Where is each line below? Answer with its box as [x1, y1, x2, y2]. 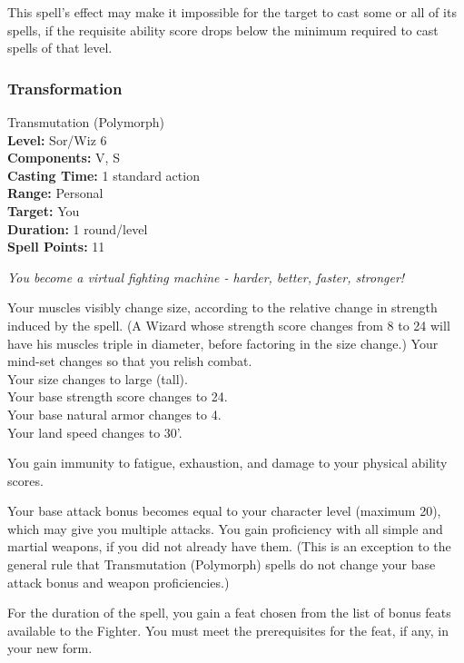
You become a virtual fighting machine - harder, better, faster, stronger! [7, 267, 405, 286]
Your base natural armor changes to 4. [7, 404, 222, 423]
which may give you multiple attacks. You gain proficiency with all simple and [7, 519, 443, 538]
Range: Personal [7, 183, 104, 203]
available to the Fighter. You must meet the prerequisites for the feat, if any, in [7, 620, 449, 639]
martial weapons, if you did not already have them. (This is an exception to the [7, 537, 451, 556]
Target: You [7, 201, 80, 220]
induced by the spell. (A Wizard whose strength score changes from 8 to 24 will [7, 315, 450, 334]
